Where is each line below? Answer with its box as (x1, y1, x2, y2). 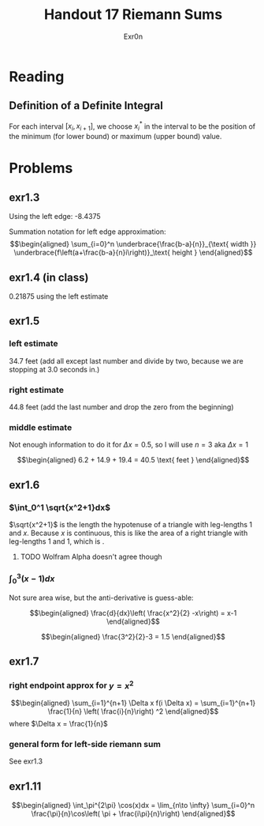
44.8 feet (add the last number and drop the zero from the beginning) (9, 402, 235, 412)
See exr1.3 (9, 756, 43, 766)
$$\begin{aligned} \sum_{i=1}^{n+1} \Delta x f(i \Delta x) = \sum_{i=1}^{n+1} (10, 698, 256, 708)
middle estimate (9, 421, 73, 432)
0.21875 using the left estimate (9, 292, 109, 301)
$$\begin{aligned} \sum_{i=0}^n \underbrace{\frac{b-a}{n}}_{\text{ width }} (9, 240, 257, 249)
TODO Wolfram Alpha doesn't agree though (20, 552, 162, 561)
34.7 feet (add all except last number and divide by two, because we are (9, 356, 244, 365)
